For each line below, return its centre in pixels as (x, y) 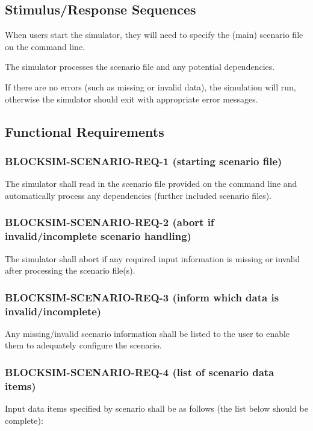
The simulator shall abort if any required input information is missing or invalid (153, 258)
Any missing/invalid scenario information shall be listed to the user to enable (147, 333)
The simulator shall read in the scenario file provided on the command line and (151, 184)
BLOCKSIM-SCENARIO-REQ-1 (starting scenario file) (144, 161)
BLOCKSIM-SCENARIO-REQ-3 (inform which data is (142, 297)
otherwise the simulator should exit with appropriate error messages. (132, 99)
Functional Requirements (85, 131)
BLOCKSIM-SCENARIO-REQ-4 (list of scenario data (140, 372)
